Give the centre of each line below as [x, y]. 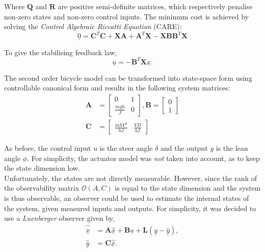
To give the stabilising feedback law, [61, 52]
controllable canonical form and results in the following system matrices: [117, 88]
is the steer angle [126, 148]
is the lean [232, 148]
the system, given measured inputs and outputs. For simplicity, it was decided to [130, 208]
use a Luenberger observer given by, [59, 218]
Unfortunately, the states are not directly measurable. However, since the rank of [130, 178]
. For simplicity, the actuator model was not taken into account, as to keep [143, 158]
